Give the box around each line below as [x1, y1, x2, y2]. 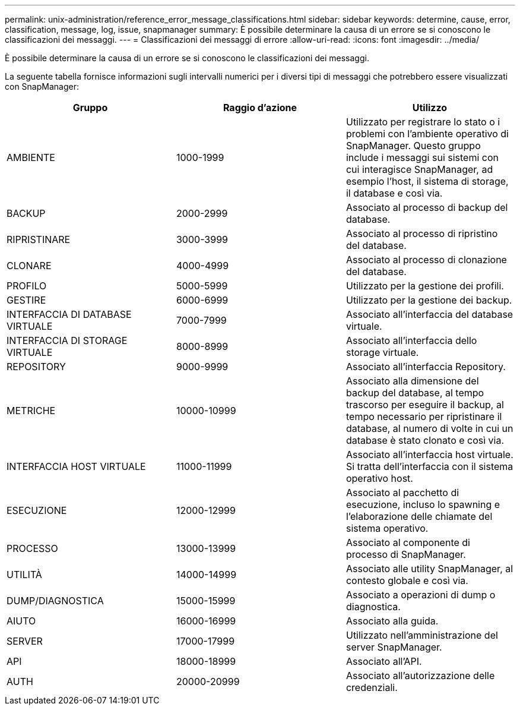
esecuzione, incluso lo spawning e [345, 498, 500, 510]
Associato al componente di [345, 537, 470, 548]
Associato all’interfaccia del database [345, 308, 513, 320]
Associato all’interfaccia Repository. [345, 361, 506, 373]
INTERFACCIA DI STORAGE [7, 335, 128, 346]
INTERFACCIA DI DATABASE [7, 308, 132, 320]
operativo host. [345, 472, 413, 484]
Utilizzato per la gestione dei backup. [345, 294, 512, 306]
